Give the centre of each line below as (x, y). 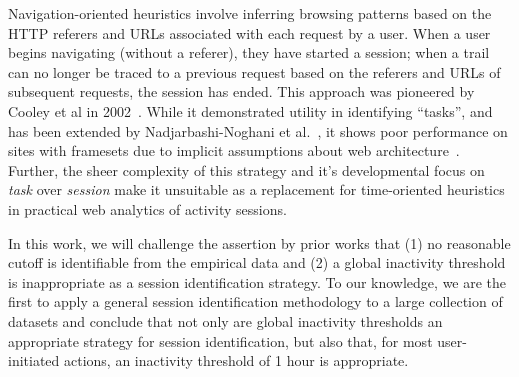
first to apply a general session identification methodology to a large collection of (255, 301)
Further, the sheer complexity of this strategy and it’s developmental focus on (246, 169)
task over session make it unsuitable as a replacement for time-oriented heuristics (256, 189)
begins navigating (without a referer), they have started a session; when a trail (249, 52)
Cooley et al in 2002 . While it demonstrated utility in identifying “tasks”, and (250, 110)
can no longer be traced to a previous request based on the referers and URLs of (254, 71)
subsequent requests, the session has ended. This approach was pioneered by (241, 91)
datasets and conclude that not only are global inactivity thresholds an (225, 320)
